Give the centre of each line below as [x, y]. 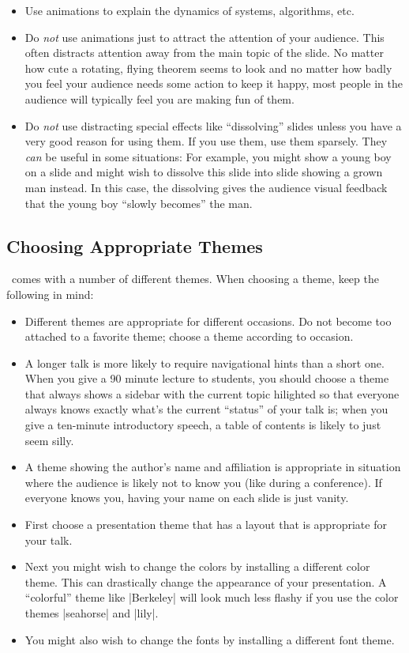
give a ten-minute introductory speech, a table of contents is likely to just [203, 425]
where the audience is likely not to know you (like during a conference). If [203, 482]
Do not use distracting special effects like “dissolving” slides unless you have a [213, 125]
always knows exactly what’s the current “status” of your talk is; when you [206, 409]
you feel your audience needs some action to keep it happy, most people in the [214, 83]
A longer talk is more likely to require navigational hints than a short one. [204, 362]
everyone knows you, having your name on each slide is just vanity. [187, 498]
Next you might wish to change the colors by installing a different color [197, 566]
